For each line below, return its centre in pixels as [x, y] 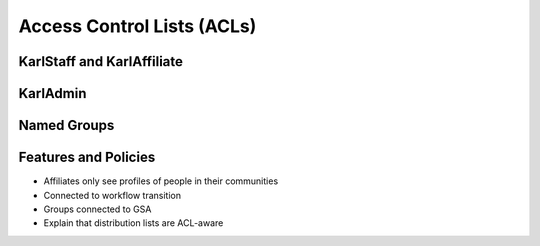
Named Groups [66, 125]
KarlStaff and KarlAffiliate [101, 61]
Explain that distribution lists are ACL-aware [133, 223]
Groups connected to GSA [97, 209]
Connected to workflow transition [112, 195]
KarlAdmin [52, 93]
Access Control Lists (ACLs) [137, 26]
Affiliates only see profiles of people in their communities [161, 181]
